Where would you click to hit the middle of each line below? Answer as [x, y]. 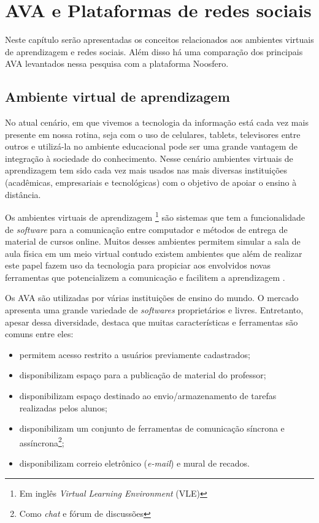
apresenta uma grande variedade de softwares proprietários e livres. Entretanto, [154, 310]
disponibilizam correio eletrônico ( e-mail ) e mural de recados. [134, 463]
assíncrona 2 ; [42, 441]
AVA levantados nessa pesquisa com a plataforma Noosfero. [117, 63]
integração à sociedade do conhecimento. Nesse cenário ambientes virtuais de [149, 158]
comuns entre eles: [39, 334]
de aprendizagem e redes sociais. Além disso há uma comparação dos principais [154, 51]
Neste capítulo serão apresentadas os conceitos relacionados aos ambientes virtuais [159, 40]
